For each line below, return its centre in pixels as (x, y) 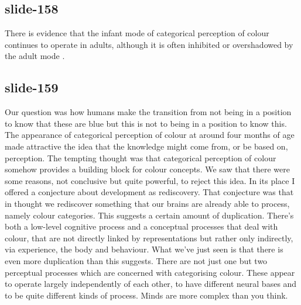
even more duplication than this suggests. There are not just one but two (136, 260)
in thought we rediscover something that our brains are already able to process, (147, 203)
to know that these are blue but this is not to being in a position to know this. (146, 123)
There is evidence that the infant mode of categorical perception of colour (137, 33)
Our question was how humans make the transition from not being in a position (148, 112)
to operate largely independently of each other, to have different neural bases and (151, 284)
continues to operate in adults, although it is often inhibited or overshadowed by (149, 44)
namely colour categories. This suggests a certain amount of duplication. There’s (149, 215)
